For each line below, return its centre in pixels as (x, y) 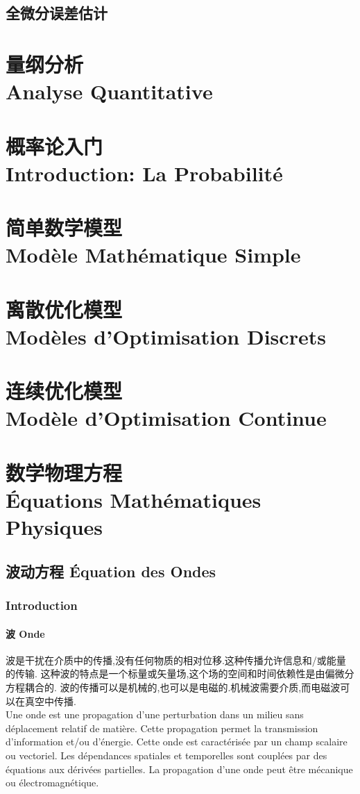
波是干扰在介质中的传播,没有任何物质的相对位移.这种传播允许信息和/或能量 (176, 660)
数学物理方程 (64, 472)
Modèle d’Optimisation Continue (166, 418)
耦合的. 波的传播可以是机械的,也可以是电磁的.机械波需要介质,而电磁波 (182, 687)
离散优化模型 (64, 309)
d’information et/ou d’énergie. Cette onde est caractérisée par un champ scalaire (177, 742)
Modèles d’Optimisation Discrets (166, 336)
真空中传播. (50, 701)
